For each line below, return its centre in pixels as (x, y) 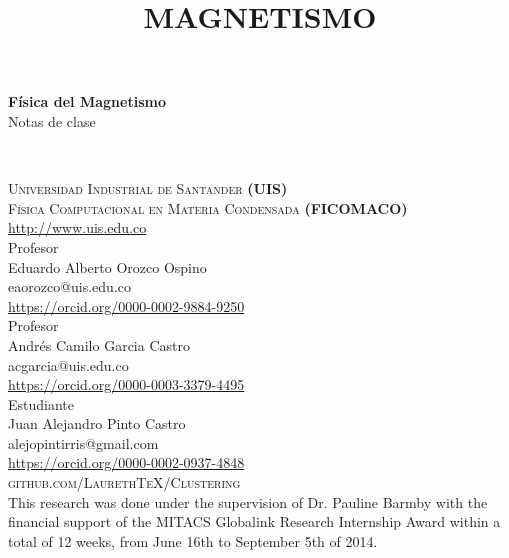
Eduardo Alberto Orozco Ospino (107, 266)
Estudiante (41, 403)
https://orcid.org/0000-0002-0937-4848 (126, 462)
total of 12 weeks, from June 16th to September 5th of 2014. (193, 540)
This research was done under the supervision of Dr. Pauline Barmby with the (248, 501)
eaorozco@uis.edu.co (70, 286)
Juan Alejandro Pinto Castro (97, 423)
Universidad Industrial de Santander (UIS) (148, 188)
